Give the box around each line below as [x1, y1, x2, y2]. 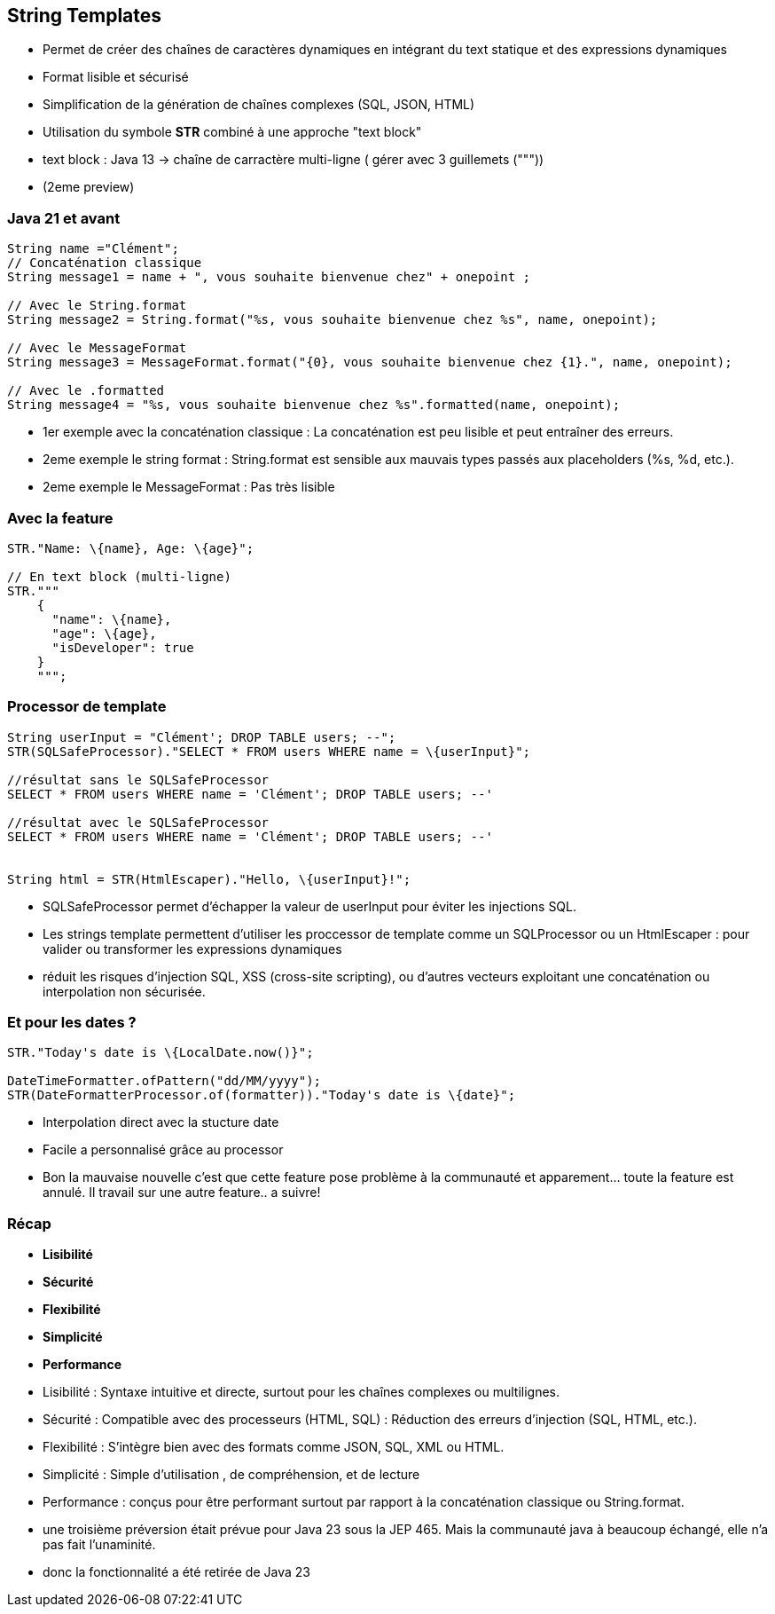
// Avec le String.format [7, 298, 187, 313]
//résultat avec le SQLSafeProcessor [7, 815, 270, 830]
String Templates [7, 4, 162, 27]
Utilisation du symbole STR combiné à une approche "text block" [43, 124, 422, 140]
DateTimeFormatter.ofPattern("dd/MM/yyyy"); [7, 1074, 322, 1089]
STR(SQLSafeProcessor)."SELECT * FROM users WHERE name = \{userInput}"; [7, 744, 531, 759]
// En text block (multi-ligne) [7, 569, 231, 584]
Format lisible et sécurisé [43, 69, 189, 85]
